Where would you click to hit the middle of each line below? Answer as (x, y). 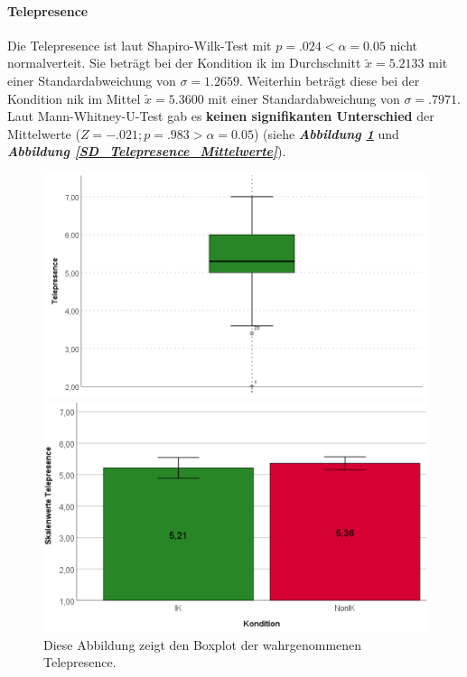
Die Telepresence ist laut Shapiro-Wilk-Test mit (140, 45)
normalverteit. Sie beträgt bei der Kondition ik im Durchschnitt (184, 63)
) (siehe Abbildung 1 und (326, 133)
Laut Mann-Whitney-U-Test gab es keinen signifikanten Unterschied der (221, 116)
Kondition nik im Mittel (74, 98)
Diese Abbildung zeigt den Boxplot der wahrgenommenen (203, 644)
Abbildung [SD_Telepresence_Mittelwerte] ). (147, 151)
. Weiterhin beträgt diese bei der (330, 80)
